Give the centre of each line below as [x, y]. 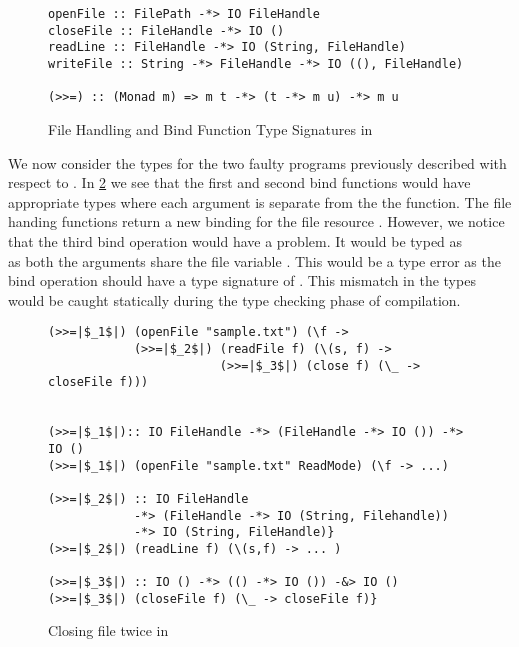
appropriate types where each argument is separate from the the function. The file [260, 201]
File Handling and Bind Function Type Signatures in [210, 128]
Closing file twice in [108, 630]
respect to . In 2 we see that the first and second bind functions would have [239, 182]
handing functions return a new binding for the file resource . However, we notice [256, 221]
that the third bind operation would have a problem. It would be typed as [235, 240]
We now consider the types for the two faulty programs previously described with [257, 162]
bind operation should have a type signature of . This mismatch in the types [242, 280]
